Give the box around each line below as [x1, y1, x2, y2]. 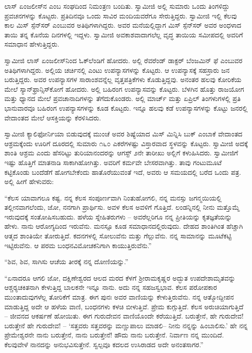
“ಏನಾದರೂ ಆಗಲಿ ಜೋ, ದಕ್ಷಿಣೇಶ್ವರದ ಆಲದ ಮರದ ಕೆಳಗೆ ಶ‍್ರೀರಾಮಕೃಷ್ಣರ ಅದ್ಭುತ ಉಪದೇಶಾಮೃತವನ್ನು [4, 272, 236, 283]
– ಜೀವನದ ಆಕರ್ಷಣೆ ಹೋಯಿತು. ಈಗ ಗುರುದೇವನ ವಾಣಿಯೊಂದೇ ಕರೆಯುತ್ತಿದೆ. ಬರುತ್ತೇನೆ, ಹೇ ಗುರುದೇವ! [4, 311, 244, 321]
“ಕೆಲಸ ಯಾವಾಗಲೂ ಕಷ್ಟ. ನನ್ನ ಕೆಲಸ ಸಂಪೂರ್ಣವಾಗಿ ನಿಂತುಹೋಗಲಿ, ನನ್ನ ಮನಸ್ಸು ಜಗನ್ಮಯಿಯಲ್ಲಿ [4, 192, 222, 202]
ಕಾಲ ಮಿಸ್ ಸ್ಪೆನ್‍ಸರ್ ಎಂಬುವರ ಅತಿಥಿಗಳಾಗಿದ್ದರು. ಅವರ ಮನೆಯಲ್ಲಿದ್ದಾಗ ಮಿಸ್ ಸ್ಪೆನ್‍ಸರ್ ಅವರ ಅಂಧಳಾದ [4, 20, 241, 30]
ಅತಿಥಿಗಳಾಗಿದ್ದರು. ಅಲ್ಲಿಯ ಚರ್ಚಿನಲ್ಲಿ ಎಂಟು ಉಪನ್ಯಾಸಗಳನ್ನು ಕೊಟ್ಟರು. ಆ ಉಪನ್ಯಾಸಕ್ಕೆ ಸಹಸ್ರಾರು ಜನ [4, 65, 230, 75]
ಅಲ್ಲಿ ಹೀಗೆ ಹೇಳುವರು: [4, 176, 54, 186]
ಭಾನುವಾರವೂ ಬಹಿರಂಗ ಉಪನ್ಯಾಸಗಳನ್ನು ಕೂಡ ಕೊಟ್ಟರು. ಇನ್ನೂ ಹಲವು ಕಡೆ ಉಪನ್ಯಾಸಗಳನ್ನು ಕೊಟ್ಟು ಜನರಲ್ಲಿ [4, 102, 248, 113]
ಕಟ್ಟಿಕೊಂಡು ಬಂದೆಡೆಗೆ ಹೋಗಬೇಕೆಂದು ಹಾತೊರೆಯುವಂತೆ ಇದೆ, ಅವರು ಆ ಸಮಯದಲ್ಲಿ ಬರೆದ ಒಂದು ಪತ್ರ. [4, 167, 241, 177]
